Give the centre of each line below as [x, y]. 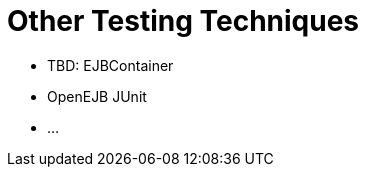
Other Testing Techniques [183, 21]
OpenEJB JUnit [97, 96]
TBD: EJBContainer [110, 65]
